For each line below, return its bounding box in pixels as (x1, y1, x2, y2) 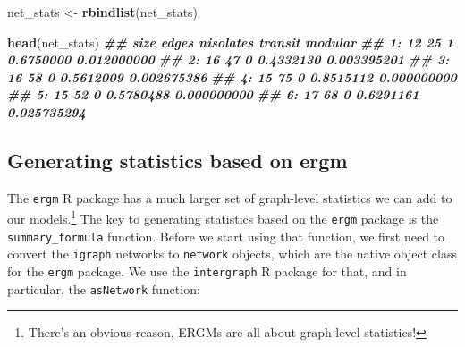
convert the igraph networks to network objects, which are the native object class (7, 244, 457, 263)
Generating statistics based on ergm (7, 146, 348, 173)
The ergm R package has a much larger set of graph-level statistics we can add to (7, 188, 452, 207)
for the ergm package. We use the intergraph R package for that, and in (7, 262, 407, 281)
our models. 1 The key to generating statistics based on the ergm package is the (7, 207, 439, 228)
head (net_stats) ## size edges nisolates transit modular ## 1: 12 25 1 (7, 32, 454, 51)
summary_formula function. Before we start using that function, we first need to (7, 226, 445, 245)
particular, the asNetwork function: (7, 279, 200, 298)
